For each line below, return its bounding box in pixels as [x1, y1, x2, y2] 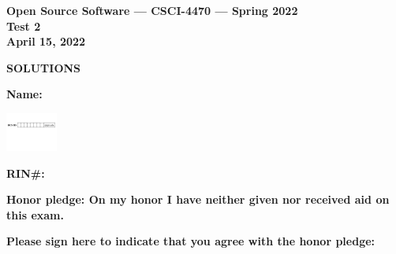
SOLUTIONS [6, 59, 81, 75]
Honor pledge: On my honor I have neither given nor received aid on [6, 191, 390, 208]
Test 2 [6, 17, 41, 34]
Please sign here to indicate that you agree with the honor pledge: [6, 233, 375, 249]
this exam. [6, 206, 64, 223]
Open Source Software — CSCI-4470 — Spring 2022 [6, 2, 298, 18]
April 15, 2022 [6, 33, 86, 50]
